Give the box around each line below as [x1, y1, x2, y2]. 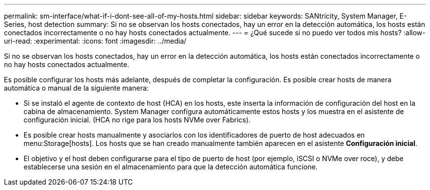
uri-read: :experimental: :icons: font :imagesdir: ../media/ [4, 37, 187, 45]
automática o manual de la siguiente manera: [4, 84, 149, 92]
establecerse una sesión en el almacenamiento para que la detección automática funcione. [24, 163, 318, 171]
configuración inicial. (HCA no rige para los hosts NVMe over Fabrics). [24, 116, 251, 124]
